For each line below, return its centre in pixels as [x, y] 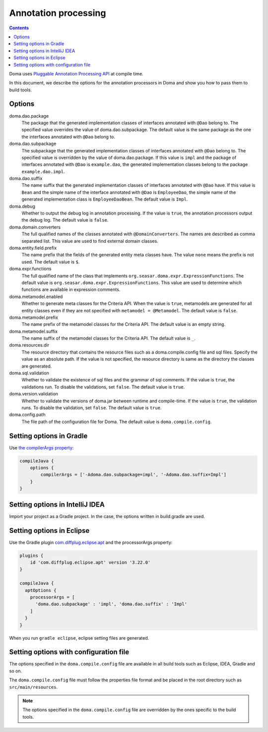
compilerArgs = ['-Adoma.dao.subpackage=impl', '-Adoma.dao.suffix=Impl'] [134, 475]
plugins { [32, 555]
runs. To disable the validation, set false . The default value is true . [92, 408]
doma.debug [22, 206]
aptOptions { [41, 590]
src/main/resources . [33, 687]
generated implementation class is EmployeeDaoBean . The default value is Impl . [105, 199]
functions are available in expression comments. [71, 290]
